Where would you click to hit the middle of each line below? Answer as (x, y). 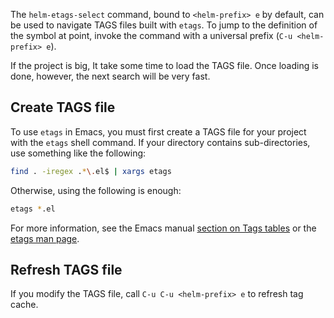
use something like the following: (78, 153)
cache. (24, 305)
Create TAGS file (63, 107)
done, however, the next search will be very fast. (110, 76)
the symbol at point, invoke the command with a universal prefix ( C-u (151, 35)
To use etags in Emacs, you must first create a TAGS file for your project (158, 131)
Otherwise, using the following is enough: (96, 190)
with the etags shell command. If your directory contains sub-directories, (160, 142)
